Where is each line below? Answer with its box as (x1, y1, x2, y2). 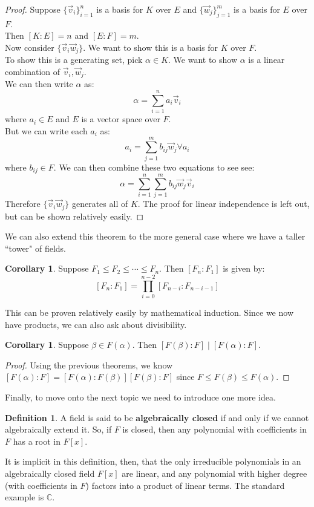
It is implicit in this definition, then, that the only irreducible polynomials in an (5, 455, 301, 468)
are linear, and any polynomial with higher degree (122, 466, 307, 479)
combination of (5, 65, 61, 78)
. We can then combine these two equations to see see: (53, 160, 255, 173)
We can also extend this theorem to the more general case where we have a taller (5, 230, 306, 243)
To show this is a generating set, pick (5, 53, 143, 66)
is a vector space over (81, 113, 160, 125)
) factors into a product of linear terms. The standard (85, 479, 285, 491)
